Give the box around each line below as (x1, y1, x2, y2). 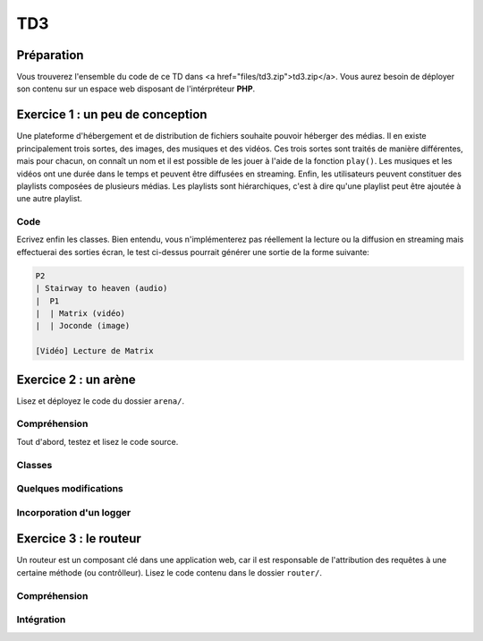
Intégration (16, 613, 66, 626)
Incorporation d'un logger (16, 506, 131, 518)
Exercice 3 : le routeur (16, 531, 142, 546)
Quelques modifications (16, 483, 124, 495)
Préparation (16, 47, 84, 63)
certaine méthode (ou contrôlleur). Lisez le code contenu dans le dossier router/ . (16, 567, 322, 577)
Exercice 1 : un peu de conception (16, 107, 208, 123)
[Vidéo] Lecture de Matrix (35, 346, 154, 356)
